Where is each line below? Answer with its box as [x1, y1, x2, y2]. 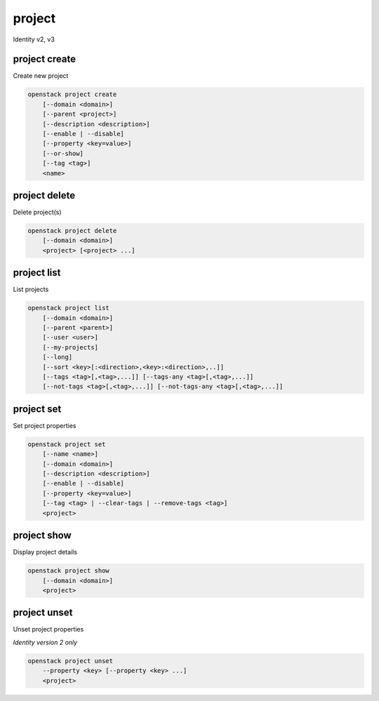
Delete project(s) [13, 208, 62, 217]
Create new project [13, 72, 69, 80]
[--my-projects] [42, 343, 98, 351]
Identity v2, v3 [13, 35, 55, 44]
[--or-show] [42, 149, 84, 157]
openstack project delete [27, 227, 117, 235]
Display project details [13, 548, 77, 556]
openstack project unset [27, 657, 114, 665]
